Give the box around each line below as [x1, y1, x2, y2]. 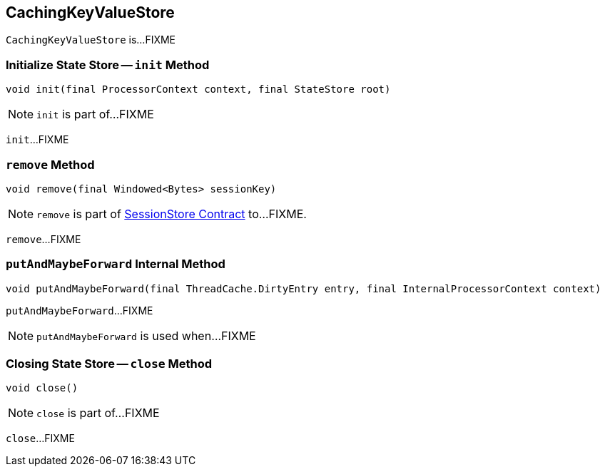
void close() [6, 382, 78, 394]
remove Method [6, 157, 95, 172]
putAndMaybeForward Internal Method [6, 257, 225, 272]
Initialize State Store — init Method [6, 57, 210, 72]
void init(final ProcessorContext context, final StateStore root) [6, 83, 391, 96]
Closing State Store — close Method [6, 356, 213, 371]
